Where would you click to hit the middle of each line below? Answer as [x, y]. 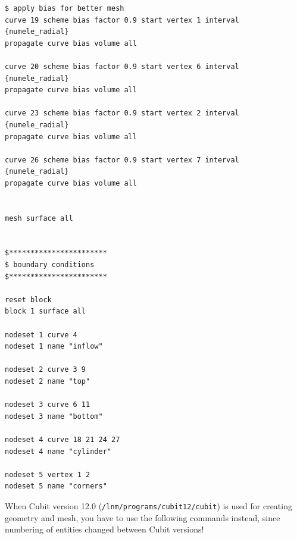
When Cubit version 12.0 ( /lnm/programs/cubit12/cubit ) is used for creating [148, 505]
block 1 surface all [46, 311]
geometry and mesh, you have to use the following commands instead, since [143, 517]
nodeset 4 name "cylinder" [58, 451]
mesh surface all [39, 218]
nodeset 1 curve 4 [41, 335]
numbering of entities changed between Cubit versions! [104, 529]
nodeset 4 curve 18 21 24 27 [62, 439]
